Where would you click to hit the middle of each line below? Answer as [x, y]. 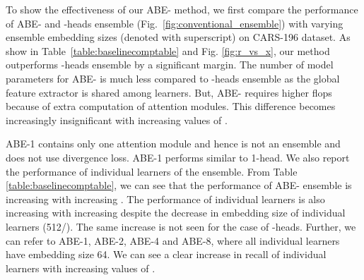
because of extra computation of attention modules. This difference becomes [171, 106]
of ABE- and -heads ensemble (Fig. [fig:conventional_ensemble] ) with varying [175, 23]
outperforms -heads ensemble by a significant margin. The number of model [170, 65]
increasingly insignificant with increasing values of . [117, 120]
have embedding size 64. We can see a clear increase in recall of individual [166, 254]
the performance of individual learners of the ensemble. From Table [152, 171]
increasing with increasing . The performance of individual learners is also [165, 199]
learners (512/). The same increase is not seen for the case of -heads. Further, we [181, 226]
